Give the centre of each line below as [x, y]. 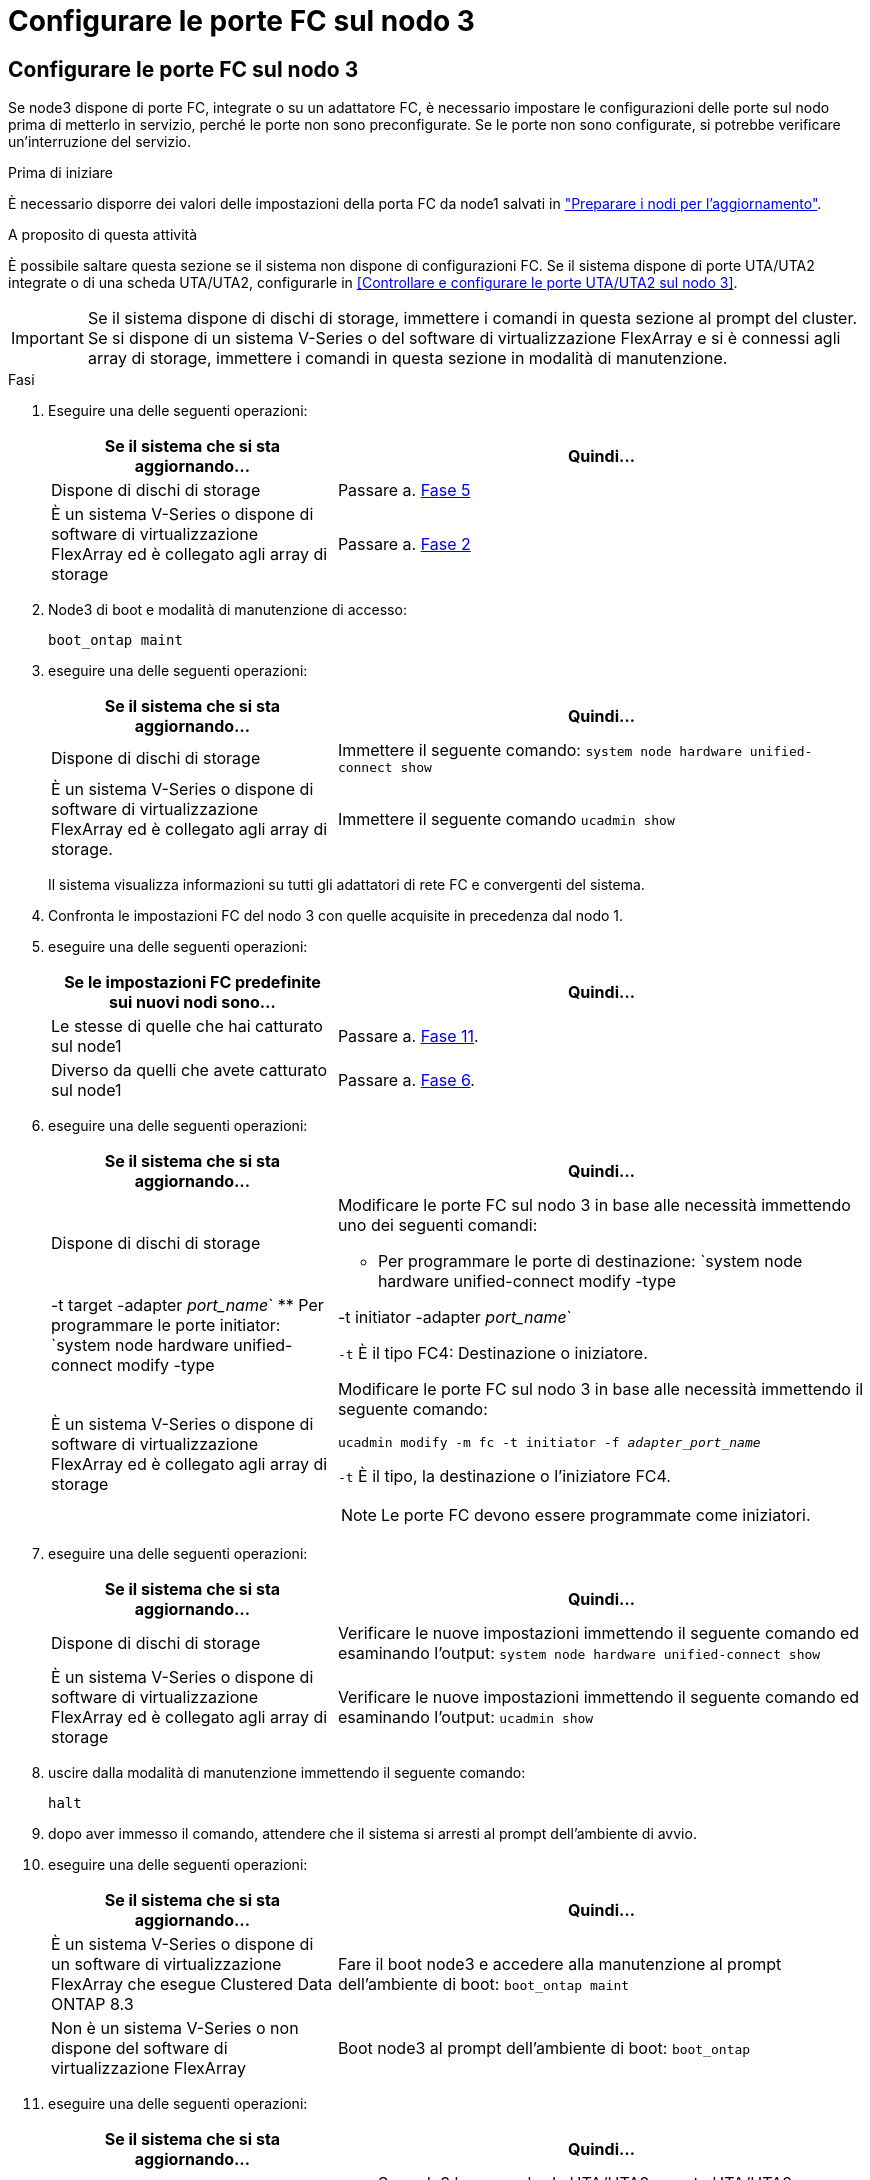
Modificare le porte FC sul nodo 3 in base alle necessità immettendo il [600, 1389]
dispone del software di [139, 2048]
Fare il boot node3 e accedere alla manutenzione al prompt [559, 1964]
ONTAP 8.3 [92, 2004]
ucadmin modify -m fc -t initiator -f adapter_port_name [549, 1443]
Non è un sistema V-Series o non [175, 2028]
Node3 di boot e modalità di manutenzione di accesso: [227, 610]
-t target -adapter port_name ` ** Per [187, 1305]
